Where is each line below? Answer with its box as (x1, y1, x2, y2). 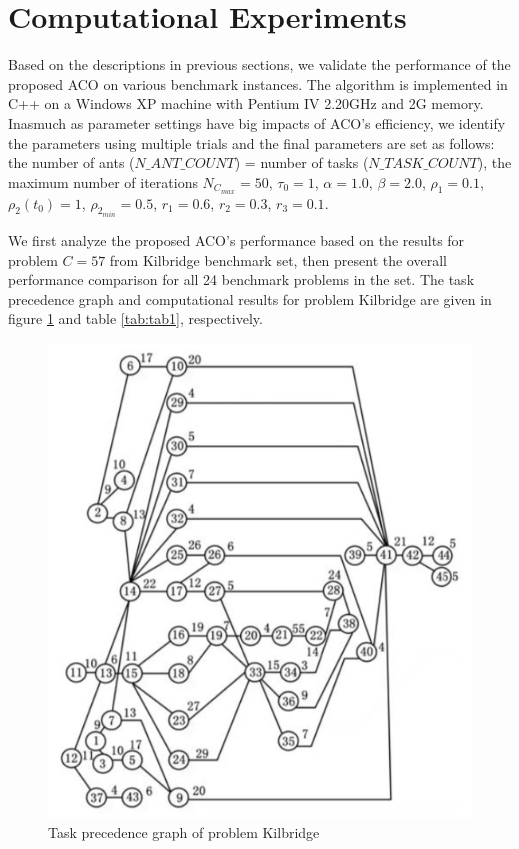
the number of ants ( (8, 152, 135, 173)
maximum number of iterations (8, 171, 198, 192)
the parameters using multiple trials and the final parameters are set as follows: (8, 132, 495, 153)
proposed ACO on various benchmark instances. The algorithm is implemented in (8, 73, 508, 94)
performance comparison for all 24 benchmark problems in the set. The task (8, 269, 475, 290)
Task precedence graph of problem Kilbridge (48, 821, 320, 842)
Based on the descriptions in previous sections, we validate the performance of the (8, 54, 511, 75)
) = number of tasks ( (234, 152, 369, 173)
